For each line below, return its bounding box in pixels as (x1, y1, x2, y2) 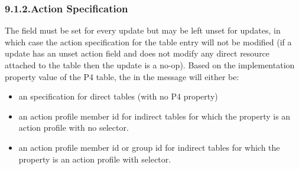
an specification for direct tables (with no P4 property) (18, 90, 218, 102)
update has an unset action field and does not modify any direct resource (5, 47, 270, 59)
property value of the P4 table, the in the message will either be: (5, 70, 239, 82)
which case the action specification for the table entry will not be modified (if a (5, 35, 292, 48)
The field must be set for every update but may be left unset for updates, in (5, 24, 281, 37)
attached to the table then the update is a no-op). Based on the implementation (5, 59, 295, 71)
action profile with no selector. (18, 121, 129, 134)
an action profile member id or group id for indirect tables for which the (18, 141, 280, 153)
